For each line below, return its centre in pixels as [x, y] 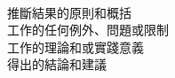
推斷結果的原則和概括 [69, 12]
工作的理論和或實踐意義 [76, 47]
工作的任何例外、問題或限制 [88, 30]
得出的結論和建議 [57, 64]
